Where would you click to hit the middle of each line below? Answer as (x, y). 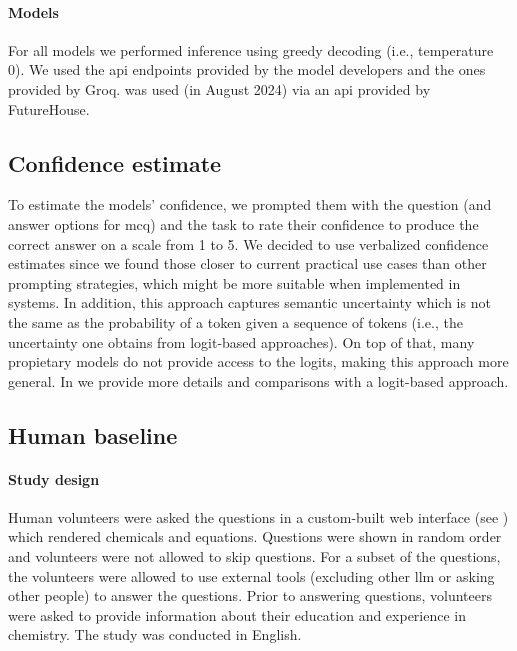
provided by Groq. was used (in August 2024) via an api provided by (219, 88)
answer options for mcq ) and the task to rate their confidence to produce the (243, 223)
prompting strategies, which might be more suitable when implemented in (234, 282)
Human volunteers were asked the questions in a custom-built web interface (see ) (258, 516)
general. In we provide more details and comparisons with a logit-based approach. (258, 380)
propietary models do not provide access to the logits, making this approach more (258, 361)
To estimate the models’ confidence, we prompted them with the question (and (250, 204)
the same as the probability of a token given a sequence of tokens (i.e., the (235, 321)
